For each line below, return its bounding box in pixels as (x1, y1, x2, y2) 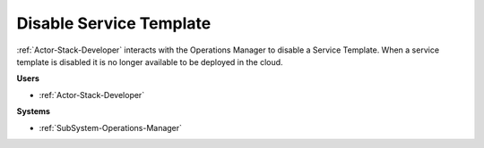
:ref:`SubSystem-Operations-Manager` (39, 122, 183, 133)
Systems (16, 106, 51, 117)
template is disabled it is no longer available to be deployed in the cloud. (16, 56, 283, 67)
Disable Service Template (16, 13, 212, 33)
